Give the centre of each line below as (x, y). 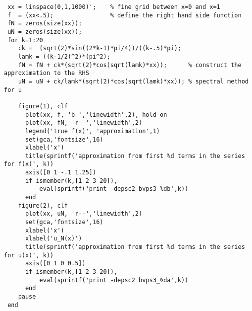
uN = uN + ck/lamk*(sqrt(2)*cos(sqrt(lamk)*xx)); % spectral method (133, 81)
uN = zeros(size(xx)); (45, 32)
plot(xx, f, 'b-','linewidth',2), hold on (96, 115)
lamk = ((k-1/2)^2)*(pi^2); (64, 56)
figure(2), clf (43, 205)
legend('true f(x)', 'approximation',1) (92, 131)
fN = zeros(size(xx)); (45, 24)
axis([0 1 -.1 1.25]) (61, 173)
